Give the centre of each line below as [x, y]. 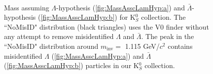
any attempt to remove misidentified [59, 36]
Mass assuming [27, 7]
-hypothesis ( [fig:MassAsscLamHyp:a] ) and [121, 7]
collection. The [163, 17]
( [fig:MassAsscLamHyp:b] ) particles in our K [71, 65]
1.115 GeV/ [142, 46]
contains [180, 46]
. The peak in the [168, 36]
